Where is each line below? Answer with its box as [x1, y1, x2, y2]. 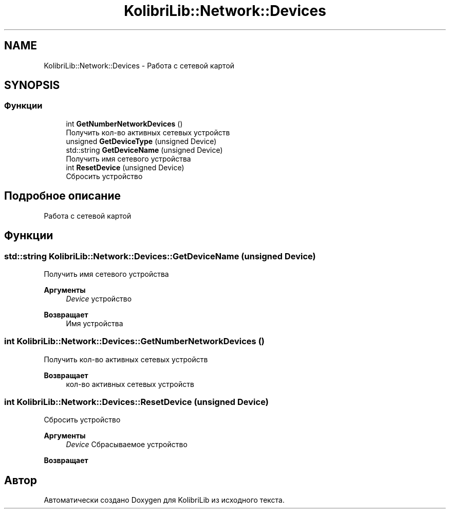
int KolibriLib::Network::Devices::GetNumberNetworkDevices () [4, 336, 265, 347]
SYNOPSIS [4, 79, 60, 92]
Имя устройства [66, 319, 123, 328]
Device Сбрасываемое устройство [66, 440, 188, 449]
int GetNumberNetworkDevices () [66, 119, 183, 128]
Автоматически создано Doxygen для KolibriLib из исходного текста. [44, 496, 285, 505]
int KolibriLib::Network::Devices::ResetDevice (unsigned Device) [4, 397, 269, 407]
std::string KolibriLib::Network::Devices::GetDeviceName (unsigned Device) [4, 251, 316, 261]
